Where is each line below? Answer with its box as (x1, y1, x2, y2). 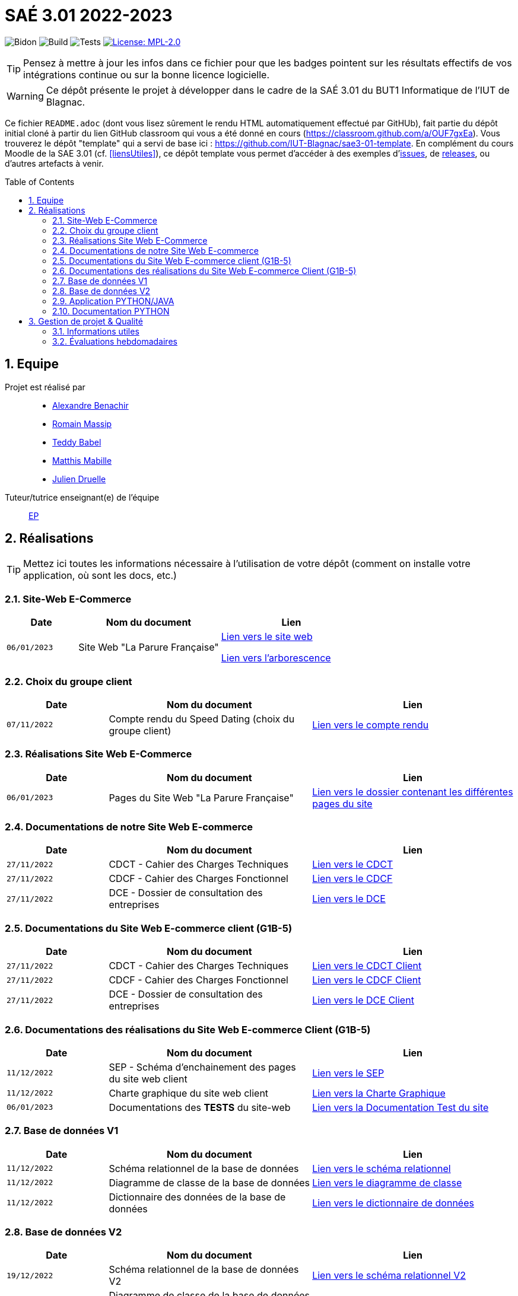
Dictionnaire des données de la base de (109, 1190, 286, 1203)
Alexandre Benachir (52, 400, 129, 410)
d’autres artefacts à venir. (5, 158, 104, 168)
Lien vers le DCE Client (312, 994, 414, 1007)
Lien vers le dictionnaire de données (312, 1196, 474, 1209)
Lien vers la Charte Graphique (312, 1087, 446, 1099)
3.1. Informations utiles (52, 326, 139, 336)
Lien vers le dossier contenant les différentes (312, 785, 513, 798)
